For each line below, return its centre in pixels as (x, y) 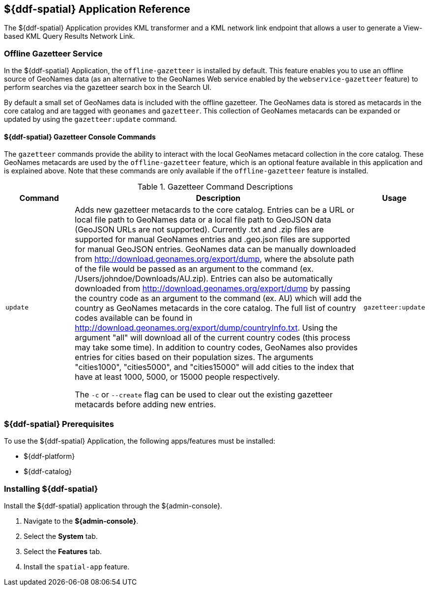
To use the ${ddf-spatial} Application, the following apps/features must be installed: (140, 441)
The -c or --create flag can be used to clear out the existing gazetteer (204, 395)
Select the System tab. (61, 536)
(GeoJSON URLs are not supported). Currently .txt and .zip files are (199, 230)
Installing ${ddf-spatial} (51, 489)
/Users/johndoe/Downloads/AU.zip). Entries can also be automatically (204, 279)
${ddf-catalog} (48, 472)
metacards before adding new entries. (145, 405)
